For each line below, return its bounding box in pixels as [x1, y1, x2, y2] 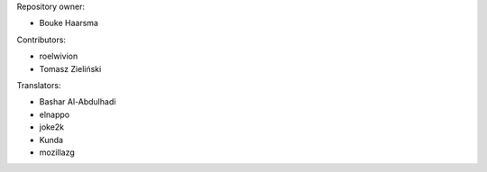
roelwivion [39, 50, 78, 62]
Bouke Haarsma [39, 18, 99, 29]
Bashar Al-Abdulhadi [39, 96, 116, 107]
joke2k [39, 122, 65, 132]
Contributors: [16, 34, 67, 45]
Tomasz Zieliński [39, 63, 102, 74]
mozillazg [39, 147, 76, 158]
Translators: [16, 79, 61, 90]
